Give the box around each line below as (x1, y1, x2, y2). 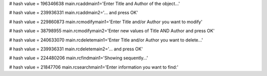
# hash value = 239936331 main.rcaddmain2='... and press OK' (9, 10, 138, 16)
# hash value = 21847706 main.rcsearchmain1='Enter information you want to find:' (9, 64, 178, 70)
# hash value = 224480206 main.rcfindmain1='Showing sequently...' (9, 55, 148, 61)
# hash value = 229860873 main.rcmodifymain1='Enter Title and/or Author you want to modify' (9, 19, 203, 25)
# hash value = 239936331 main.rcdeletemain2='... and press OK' (9, 46, 143, 52)
